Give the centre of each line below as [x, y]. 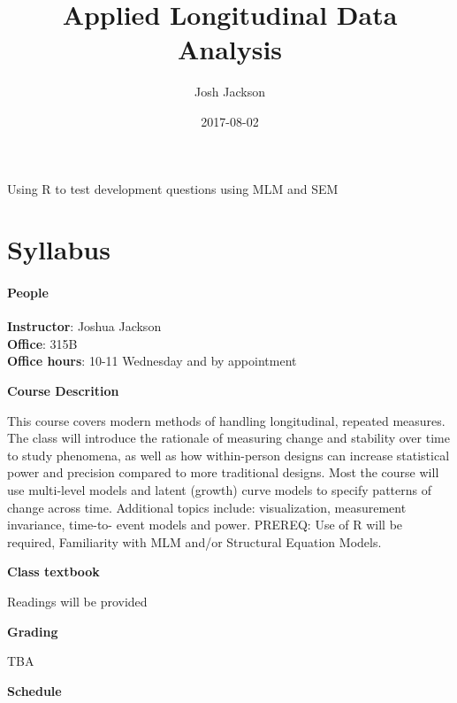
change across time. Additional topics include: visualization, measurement [207, 507]
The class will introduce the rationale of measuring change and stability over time [228, 438]
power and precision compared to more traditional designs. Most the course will [223, 472]
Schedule [34, 690]
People [28, 293]
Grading [33, 631]
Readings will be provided [77, 601]
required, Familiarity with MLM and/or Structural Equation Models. [194, 541]
